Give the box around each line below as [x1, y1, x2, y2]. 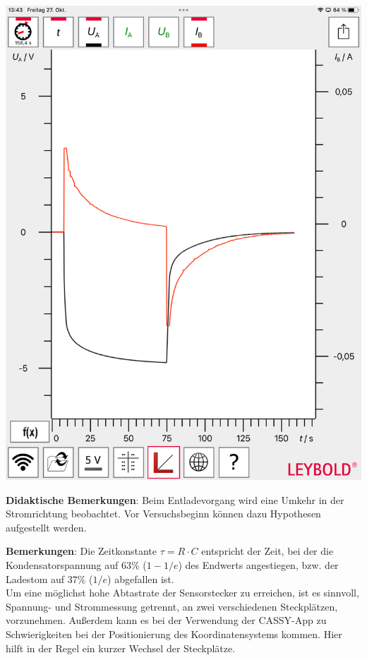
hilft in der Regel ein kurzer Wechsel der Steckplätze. [6, 640, 236, 655]
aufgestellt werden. [6, 520, 87, 534]
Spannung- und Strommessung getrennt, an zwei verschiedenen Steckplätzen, [6, 599, 338, 613]
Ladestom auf [6, 571, 65, 586]
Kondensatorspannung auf [6, 557, 119, 572]
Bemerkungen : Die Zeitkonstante [6, 544, 157, 558]
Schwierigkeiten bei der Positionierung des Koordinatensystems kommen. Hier [6, 626, 342, 641]
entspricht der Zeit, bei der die [201, 544, 334, 558]
